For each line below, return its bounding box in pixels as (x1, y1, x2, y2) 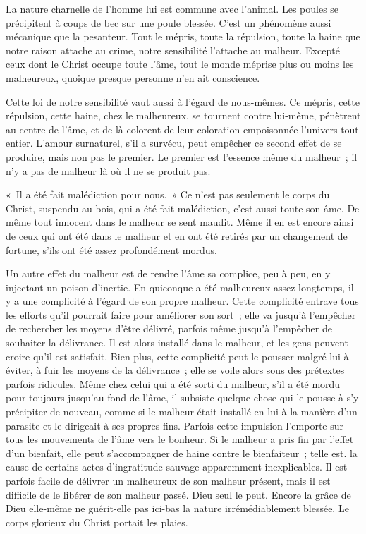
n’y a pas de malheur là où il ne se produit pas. (6, 163, 211, 178)
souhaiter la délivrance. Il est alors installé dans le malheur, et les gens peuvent (6, 335, 348, 350)
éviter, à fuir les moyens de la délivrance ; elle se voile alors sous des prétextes (6, 363, 345, 377)
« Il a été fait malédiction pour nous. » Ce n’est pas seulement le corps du (6, 187, 330, 202)
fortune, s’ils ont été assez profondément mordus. (6, 242, 217, 257)
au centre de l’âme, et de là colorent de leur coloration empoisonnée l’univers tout (6, 121, 359, 136)
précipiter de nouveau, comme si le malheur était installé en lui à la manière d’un (6, 404, 358, 419)
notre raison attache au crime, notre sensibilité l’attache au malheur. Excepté (6, 42, 340, 57)
